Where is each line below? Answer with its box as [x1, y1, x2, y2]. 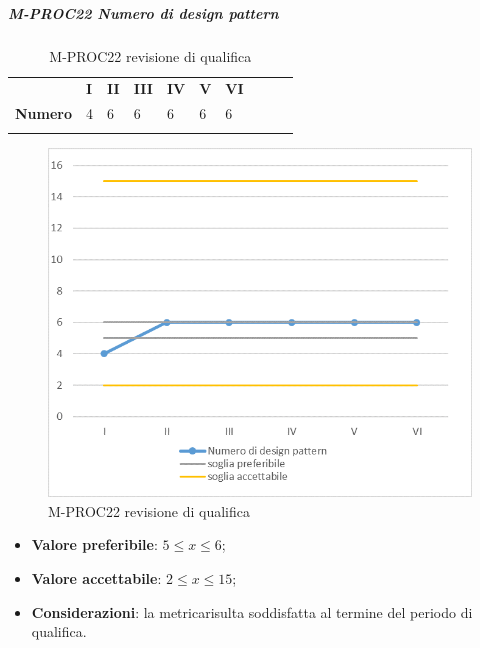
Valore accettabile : [31, 568, 162, 589]
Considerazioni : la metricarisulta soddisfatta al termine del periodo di [31, 601, 473, 622]
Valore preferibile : [31, 534, 158, 555]
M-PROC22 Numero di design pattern [8, 2, 279, 23]
